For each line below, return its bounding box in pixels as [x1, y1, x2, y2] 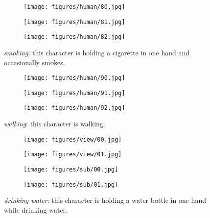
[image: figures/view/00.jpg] [23, 136, 122, 143]
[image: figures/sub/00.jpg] [23, 166, 118, 173]
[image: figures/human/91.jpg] [23, 89, 125, 97]
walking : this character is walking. [4, 119, 105, 129]
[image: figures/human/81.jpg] [23, 18, 125, 25]
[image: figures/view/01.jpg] [23, 151, 122, 158]
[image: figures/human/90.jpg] [23, 74, 125, 82]
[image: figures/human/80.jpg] [23, 3, 125, 10]
